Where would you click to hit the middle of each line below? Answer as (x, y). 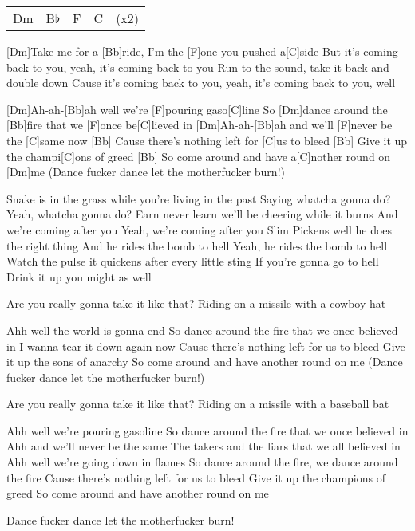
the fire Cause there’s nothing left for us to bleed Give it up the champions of (196, 477)
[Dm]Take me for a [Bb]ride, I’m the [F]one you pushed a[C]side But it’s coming (202, 51)
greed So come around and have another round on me (138, 493)
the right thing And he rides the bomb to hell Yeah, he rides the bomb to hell (197, 245)
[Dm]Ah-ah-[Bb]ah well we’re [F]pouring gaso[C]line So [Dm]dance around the (197, 109)
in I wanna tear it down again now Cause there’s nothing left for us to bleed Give (206, 346)
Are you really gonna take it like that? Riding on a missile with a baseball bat (198, 404)
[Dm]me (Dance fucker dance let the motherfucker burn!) (146, 172)
